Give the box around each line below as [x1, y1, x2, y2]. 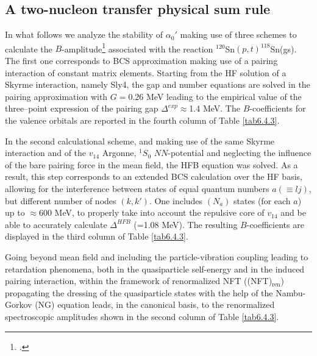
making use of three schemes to [180, 28, 297, 41]
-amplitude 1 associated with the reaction [62, 40, 213, 55]
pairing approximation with [5, 90, 108, 102]
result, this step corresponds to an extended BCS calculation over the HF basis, [5, 170, 302, 183]
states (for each [233, 194, 291, 207]
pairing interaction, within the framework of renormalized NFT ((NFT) [5, 274, 272, 287]
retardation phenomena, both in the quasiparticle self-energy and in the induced [5, 262, 305, 275]
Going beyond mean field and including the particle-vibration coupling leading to [5, 250, 308, 263]
